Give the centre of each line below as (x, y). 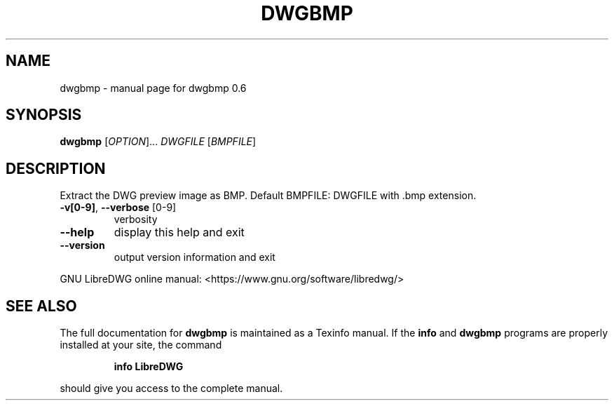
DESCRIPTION (56, 168)
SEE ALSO (41, 306)
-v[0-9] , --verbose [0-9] (118, 208)
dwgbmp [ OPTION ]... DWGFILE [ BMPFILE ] (158, 142)
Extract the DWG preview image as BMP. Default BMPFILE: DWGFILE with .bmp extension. (268, 196)
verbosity (136, 219)
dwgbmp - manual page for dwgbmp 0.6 (153, 88)
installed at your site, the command (141, 345)
